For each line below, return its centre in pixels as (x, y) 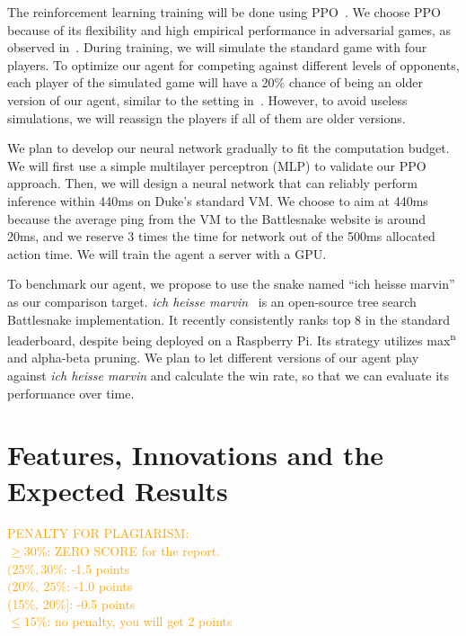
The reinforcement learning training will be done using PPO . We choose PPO (224, 12)
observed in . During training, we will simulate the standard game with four (217, 47)
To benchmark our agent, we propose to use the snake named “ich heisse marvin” (231, 284)
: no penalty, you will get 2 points (140, 621)
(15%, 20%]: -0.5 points (71, 603)
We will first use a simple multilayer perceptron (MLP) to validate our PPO (217, 165)
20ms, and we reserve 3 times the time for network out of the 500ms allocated (221, 236)
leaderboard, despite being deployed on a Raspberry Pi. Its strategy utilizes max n (232, 339)
